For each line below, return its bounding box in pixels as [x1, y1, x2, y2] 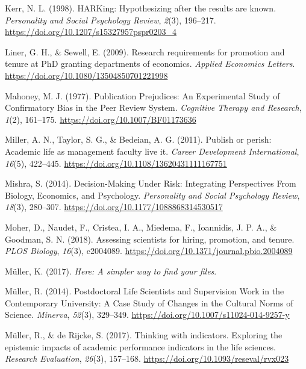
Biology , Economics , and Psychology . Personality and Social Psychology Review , [5, 188, 300, 201]
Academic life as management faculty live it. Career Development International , [5, 144, 299, 157]
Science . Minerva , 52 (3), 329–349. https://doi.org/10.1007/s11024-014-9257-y [5, 308, 290, 321]
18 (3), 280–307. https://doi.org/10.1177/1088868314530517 [5, 200, 223, 213]
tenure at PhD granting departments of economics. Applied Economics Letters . [5, 57, 295, 70]
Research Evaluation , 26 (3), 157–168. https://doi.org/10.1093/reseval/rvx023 [5, 352, 289, 365]
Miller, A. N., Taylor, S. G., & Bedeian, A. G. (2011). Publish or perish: [5, 133, 272, 146]
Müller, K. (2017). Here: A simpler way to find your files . [5, 264, 217, 277]
